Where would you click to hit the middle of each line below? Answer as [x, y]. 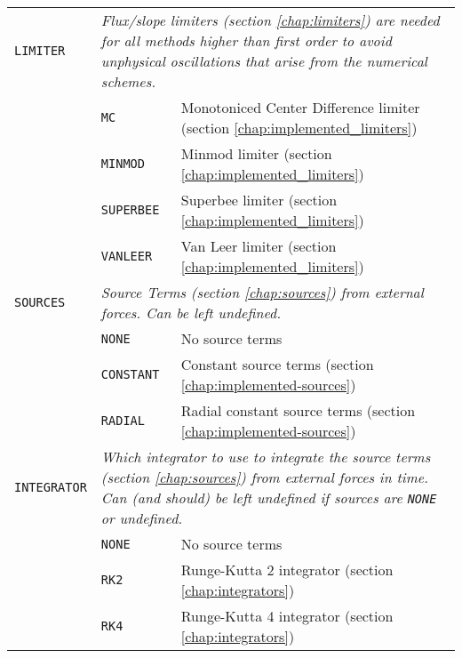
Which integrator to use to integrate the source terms [266, 457]
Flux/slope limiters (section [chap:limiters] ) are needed [270, 20]
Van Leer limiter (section [259, 246]
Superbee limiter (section [259, 200]
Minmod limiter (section [256, 153]
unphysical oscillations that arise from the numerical [264, 61]
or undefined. [142, 518]
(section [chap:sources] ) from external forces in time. [265, 477]
